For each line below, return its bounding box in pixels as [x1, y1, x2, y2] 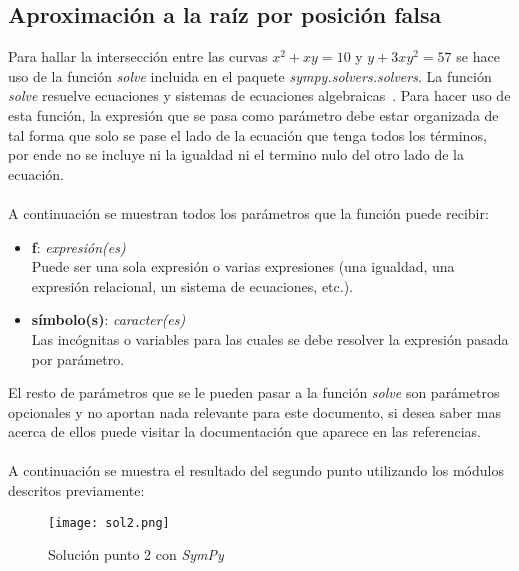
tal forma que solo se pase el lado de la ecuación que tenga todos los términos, [8, 124, 487, 145]
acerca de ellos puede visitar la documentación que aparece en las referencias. [8, 421, 481, 442]
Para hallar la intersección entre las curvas [8, 46, 268, 67]
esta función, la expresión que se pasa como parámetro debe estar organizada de [8, 104, 499, 125]
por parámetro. [31, 348, 125, 369]
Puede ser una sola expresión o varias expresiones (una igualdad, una [31, 256, 455, 277]
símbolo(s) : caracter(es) [31, 309, 186, 330]
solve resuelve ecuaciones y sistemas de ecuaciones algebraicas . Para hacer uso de [8, 85, 511, 106]
